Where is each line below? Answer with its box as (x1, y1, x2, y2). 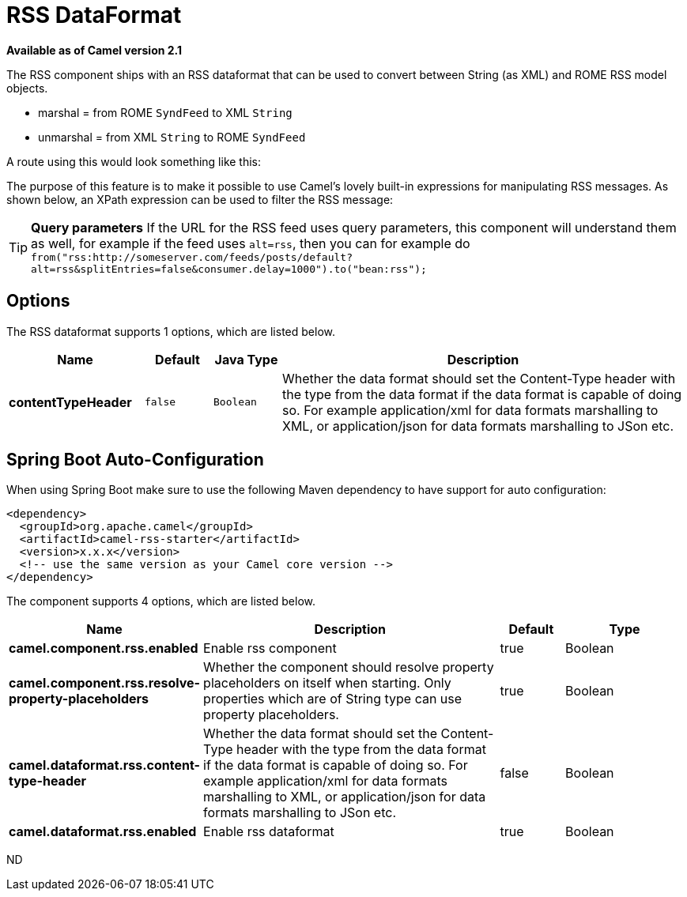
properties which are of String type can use (203, 691, 462, 707)
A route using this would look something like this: (6, 154, 262, 168)
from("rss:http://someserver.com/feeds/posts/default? (31, 251, 353, 263)
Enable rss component (203, 640, 337, 657)
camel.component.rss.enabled (9, 640, 198, 657)
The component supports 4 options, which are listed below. (6, 594, 316, 609)
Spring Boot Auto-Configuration (6, 450, 264, 470)
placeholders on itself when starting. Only (203, 675, 451, 692)
